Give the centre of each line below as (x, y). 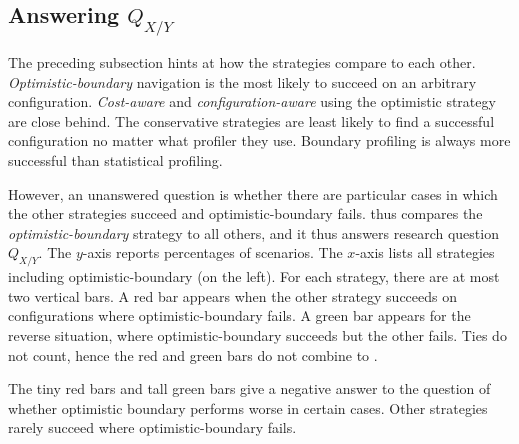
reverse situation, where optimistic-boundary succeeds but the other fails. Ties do (257, 334)
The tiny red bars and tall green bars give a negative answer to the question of (249, 388)
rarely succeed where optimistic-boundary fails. (152, 427)
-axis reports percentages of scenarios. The (212, 252)
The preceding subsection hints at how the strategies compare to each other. (242, 62)
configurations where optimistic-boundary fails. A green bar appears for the (239, 315)
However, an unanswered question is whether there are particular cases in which (253, 193)
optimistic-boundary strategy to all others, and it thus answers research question (253, 232)
